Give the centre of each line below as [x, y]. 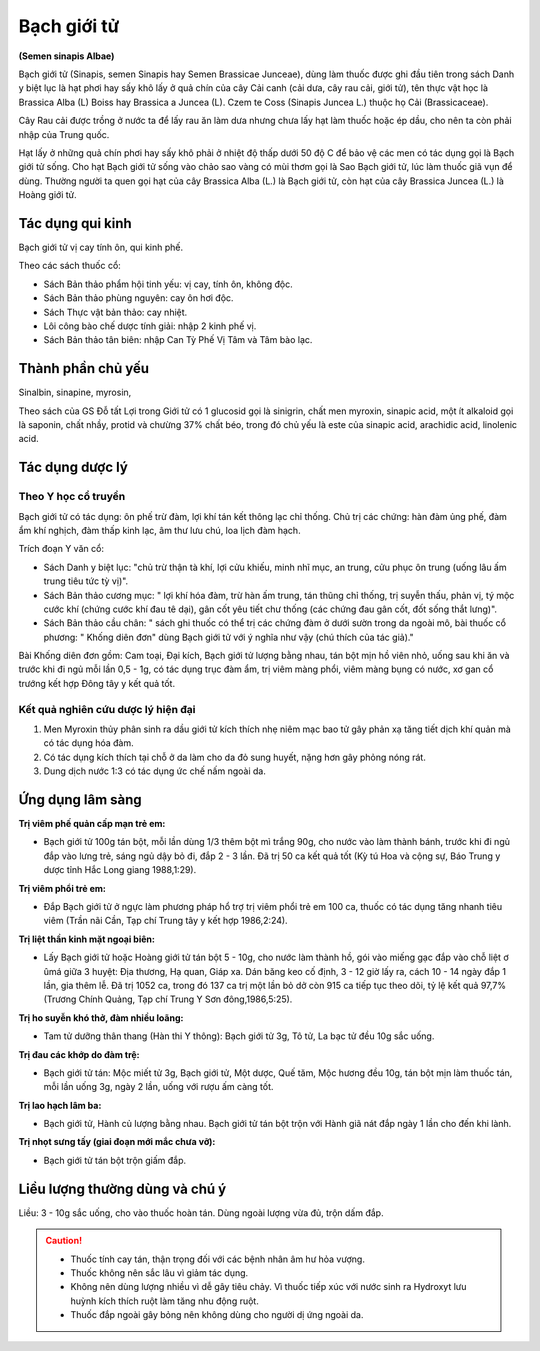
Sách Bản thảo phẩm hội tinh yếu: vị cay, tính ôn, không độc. [168, 284]
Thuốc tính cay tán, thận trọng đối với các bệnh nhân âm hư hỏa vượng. [217, 1259]
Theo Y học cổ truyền [72, 497]
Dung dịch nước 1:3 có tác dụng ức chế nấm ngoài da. [155, 771]
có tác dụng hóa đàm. [88, 743]
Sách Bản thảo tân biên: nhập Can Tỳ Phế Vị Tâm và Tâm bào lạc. [178, 340]
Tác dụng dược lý [73, 467]
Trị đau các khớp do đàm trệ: [79, 1054]
